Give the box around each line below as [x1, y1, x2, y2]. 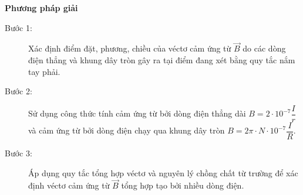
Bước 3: [5, 146, 32, 159]
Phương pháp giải [5, 2, 78, 13]
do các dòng [243, 42, 286, 54]
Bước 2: [5, 85, 32, 97]
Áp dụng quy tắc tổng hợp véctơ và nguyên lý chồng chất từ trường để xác [28, 166, 298, 179]
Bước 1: [5, 21, 32, 33]
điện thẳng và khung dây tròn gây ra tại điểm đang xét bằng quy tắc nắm [28, 54, 295, 66]
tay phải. [28, 65, 60, 77]
